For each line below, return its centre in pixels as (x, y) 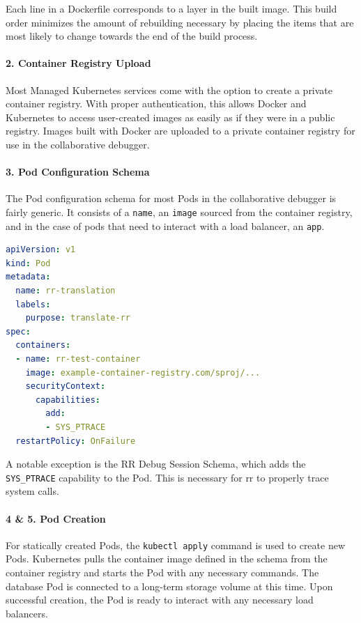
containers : (43, 345)
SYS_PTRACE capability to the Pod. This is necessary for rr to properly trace (167, 477)
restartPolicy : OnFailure (76, 441)
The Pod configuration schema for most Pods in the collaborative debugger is (171, 198)
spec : (18, 331)
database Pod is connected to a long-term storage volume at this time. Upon (169, 586)
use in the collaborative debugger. (78, 144)
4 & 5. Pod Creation (56, 518)
